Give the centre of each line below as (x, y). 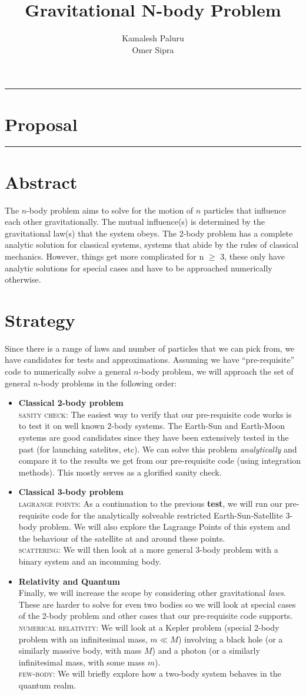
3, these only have (252, 256)
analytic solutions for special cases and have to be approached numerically (139, 268)
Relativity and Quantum (69, 581)
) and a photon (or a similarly (206, 650)
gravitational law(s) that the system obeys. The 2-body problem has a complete (149, 233)
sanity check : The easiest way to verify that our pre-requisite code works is (155, 414)
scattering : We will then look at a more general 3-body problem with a (148, 550)
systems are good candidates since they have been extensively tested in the (154, 437)
